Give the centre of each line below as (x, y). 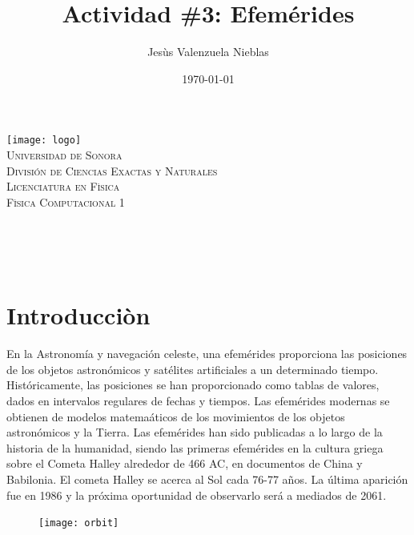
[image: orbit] (79, 523)
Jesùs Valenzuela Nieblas (208, 52)
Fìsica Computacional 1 (66, 201)
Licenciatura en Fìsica (63, 186)
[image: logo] (44, 141)
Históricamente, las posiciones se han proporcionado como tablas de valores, (193, 385)
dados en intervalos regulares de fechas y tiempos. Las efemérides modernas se (198, 401)
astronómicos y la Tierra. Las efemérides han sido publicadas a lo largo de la (195, 432)
